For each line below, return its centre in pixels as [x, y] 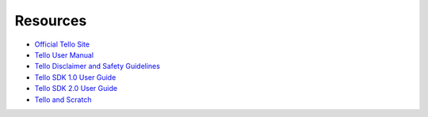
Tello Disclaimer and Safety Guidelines [97, 66]
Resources [51, 21]
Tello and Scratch [63, 100]
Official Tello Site [62, 44]
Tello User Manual [64, 55]
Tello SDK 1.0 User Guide [75, 77]
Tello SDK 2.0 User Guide [76, 89]
